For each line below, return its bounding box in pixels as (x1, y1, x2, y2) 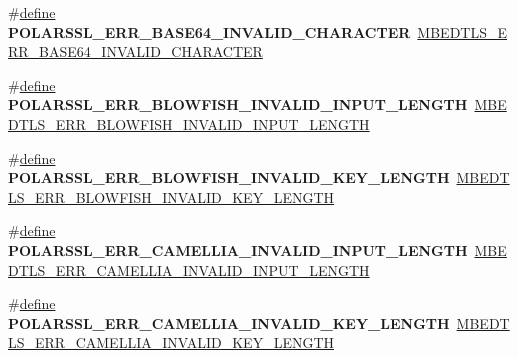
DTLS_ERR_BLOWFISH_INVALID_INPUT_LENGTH (8, 113, 370, 134)
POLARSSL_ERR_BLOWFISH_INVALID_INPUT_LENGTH (8, 94, 468, 115)
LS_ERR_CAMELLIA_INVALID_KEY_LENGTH (8, 332, 335, 353)
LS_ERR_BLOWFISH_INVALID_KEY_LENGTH (8, 186, 335, 207)
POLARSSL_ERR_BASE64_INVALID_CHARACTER (8, 21, 411, 42)
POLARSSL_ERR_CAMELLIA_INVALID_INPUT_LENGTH (8, 239, 468, 260)
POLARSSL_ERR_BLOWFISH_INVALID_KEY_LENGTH (8, 167, 450, 188)
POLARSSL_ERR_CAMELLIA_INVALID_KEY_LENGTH (8, 312, 450, 333)
